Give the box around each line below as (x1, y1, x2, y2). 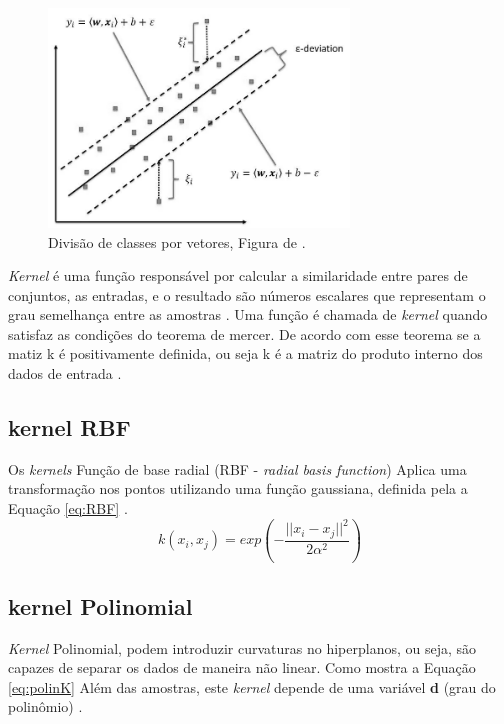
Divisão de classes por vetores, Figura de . (48, 231, 306, 252)
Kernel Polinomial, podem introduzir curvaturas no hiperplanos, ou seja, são (8, 637, 477, 658)
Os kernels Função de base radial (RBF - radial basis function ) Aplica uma (8, 458, 467, 479)
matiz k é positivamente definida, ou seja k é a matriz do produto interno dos (8, 343, 483, 364)
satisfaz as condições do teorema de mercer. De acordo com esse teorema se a (8, 323, 481, 344)
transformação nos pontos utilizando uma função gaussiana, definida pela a (8, 478, 468, 499)
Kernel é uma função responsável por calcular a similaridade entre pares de (8, 265, 468, 286)
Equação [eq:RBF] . (8, 498, 128, 519)
